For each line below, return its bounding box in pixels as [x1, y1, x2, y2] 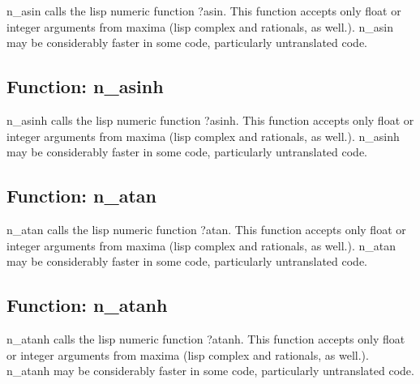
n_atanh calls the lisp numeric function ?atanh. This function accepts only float [6, 330, 405, 347]
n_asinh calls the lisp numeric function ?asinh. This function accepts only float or [6, 111, 414, 128]
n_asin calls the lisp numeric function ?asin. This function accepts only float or [6, 2, 401, 19]
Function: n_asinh [6, 74, 164, 99]
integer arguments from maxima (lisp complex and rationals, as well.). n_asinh [6, 127, 400, 144]
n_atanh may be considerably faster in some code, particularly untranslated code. [6, 362, 414, 379]
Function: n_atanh [6, 292, 168, 318]
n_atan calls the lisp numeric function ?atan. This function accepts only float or [6, 220, 406, 237]
